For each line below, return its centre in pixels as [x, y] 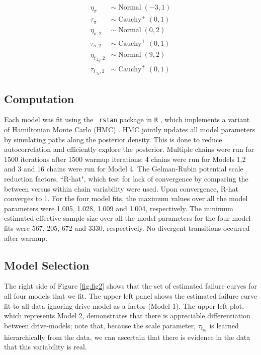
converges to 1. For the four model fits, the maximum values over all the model [126, 198]
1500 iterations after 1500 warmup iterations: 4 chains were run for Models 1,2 [125, 159]
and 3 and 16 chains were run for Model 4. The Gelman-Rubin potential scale [124, 169]
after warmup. [26, 238]
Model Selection [47, 265]
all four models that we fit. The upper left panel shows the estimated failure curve [131, 296]
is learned [224, 325]
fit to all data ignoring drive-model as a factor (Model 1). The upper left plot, [124, 305]
